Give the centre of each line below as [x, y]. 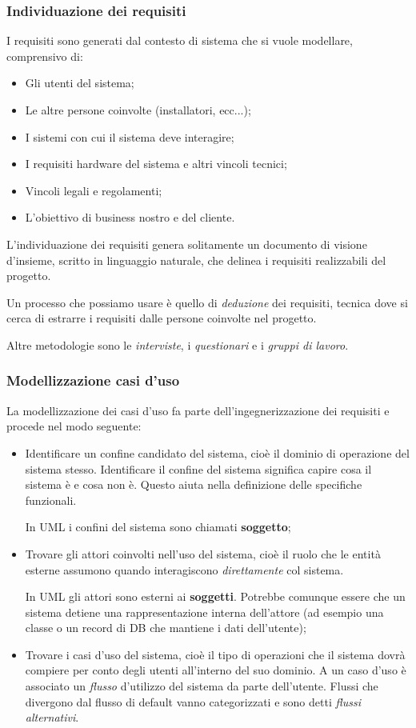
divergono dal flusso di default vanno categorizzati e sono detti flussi [193, 701]
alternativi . [52, 717]
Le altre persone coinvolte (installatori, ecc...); [138, 110]
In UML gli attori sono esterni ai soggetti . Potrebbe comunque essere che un [215, 596]
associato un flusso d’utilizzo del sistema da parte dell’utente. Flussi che [202, 686]
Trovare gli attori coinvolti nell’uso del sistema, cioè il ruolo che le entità [203, 553]
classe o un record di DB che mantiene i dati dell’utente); [166, 628]
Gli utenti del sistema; [80, 83]
